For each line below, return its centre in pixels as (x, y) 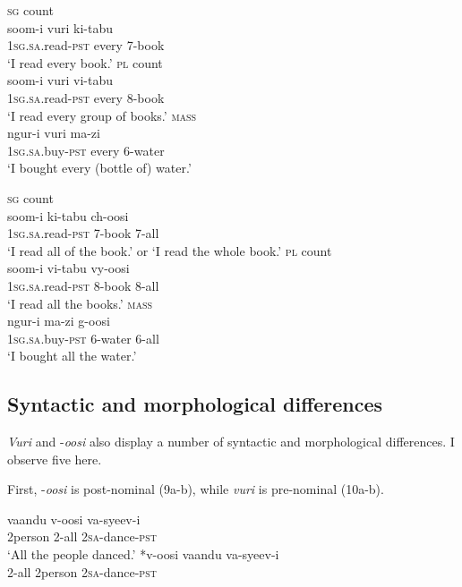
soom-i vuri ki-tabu (60, 27)
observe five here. (55, 459)
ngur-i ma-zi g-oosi (59, 321)
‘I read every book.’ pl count (85, 62)
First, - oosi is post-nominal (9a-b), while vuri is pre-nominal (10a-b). (196, 489)
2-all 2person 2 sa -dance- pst (82, 571)
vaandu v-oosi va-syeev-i (74, 519)
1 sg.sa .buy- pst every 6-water (86, 150)
